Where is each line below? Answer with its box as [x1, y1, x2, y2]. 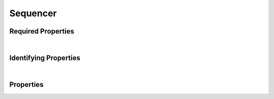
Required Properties [9, 27, 75, 36]
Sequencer [9, 8, 57, 19]
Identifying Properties [9, 53, 81, 62]
